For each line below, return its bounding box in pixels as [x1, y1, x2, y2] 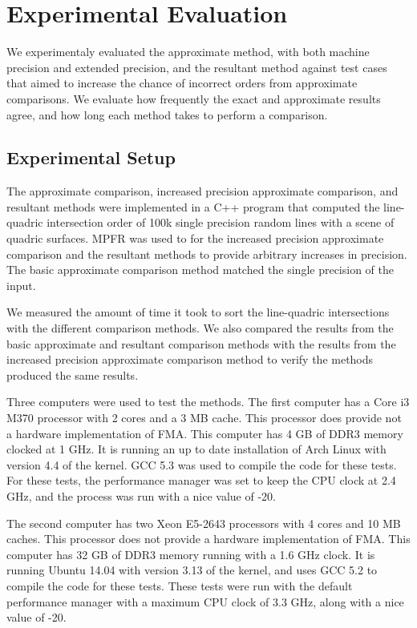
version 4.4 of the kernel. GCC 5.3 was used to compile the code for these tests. [6, 456, 397, 473]
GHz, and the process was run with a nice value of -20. [6, 487, 276, 504]
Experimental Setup [6, 145, 176, 170]
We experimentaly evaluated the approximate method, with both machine [6, 43, 370, 60]
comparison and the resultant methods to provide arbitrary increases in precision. [6, 245, 407, 262]
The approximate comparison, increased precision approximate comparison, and [6, 183, 399, 199]
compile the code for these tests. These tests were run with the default [6, 577, 353, 594]
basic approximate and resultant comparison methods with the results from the [6, 335, 396, 352]
